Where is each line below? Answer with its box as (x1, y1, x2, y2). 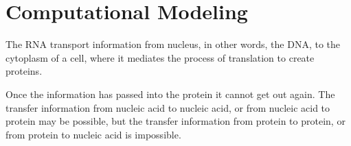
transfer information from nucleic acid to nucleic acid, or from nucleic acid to (5, 100, 330, 114)
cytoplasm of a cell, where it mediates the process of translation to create (5, 50, 315, 64)
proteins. (5, 64, 43, 78)
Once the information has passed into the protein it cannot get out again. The (5, 86, 335, 101)
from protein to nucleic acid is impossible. (5, 127, 181, 141)
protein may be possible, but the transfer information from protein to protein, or (5, 114, 346, 128)
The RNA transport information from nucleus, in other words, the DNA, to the (5, 37, 340, 51)
